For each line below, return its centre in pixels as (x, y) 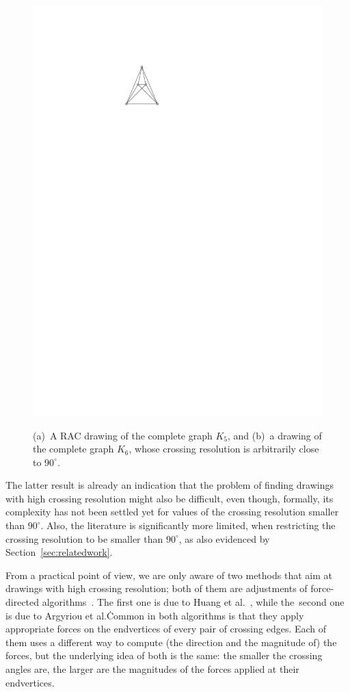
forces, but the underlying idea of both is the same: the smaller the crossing (164, 655)
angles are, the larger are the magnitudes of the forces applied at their (152, 669)
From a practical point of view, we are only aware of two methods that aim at (169, 575)
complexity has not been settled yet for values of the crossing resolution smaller (172, 512)
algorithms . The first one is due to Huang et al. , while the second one (193, 602)
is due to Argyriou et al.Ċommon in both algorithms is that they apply (155, 615)
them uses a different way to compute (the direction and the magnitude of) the (171, 642)
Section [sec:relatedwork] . (59, 552)
